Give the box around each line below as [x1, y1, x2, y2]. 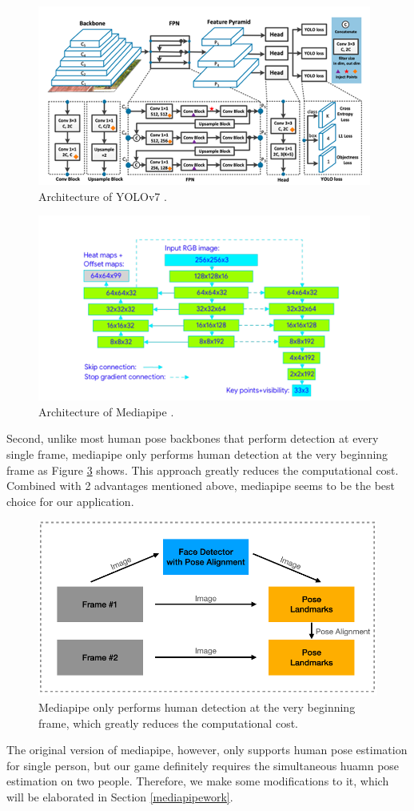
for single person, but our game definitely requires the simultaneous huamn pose [6, 757, 400, 773]
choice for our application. [6, 492, 134, 509]
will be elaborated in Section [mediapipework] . [6, 789, 233, 805]
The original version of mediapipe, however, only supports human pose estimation [6, 741, 408, 758]
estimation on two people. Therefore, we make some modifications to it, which [6, 773, 389, 789]
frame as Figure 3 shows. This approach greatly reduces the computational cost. [6, 461, 399, 478]
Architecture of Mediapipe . [38, 403, 174, 420]
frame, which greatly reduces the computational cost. [38, 714, 298, 731]
